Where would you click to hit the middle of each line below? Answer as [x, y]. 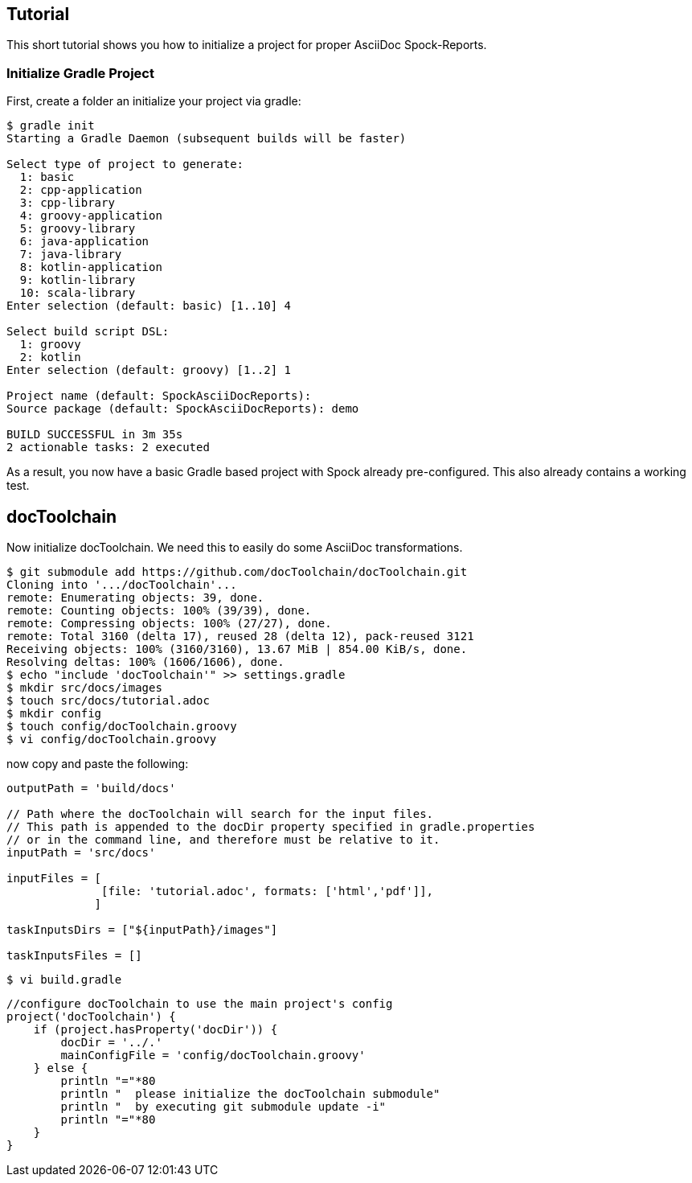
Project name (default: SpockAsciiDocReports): [159, 396]
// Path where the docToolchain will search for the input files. [220, 814]
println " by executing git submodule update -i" [223, 1107]
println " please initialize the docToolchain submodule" [250, 1094]
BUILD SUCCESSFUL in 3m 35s [95, 435]
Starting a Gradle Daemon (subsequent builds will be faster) [207, 139]
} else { [61, 1068]
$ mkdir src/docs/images [84, 688]
